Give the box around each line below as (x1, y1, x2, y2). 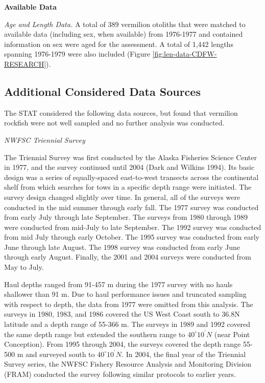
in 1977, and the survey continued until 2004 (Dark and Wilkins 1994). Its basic (4, 162, 255, 172)
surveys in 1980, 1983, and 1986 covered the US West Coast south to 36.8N (4, 309, 240, 319)
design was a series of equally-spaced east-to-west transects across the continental (4, 171, 259, 182)
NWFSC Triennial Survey (4, 134, 85, 145)
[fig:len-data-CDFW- (152, 48, 217, 59)
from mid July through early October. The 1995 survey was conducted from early (4, 232, 259, 242)
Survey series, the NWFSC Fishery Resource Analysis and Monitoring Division (4, 359, 252, 369)
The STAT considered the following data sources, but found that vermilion (4, 107, 238, 118)
